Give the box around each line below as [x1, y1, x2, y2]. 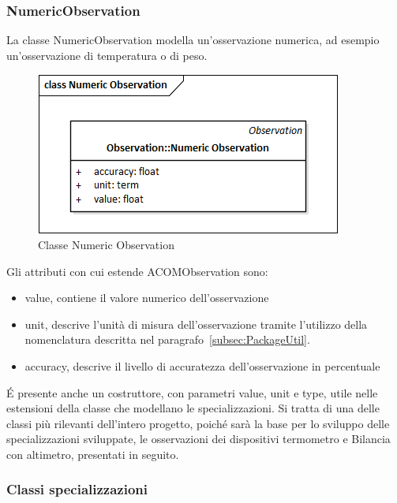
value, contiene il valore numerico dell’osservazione [24, 289, 269, 306]
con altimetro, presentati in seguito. [6, 445, 179, 462]
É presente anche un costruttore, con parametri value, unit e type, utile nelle [6, 384, 378, 401]
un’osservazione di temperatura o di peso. [6, 47, 208, 63]
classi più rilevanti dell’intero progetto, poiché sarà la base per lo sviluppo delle [6, 415, 390, 431]
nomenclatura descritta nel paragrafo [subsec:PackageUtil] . [24, 331, 310, 348]
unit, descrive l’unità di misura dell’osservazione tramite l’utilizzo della [24, 315, 368, 332]
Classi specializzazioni [6, 479, 148, 499]
